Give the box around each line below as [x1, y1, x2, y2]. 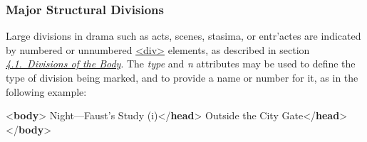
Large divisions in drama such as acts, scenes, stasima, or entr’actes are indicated [6, 28, 361, 43]
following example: [6, 84, 87, 99]
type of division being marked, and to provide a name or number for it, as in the [6, 70, 358, 84]
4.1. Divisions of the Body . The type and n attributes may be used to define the [6, 56, 356, 71]
